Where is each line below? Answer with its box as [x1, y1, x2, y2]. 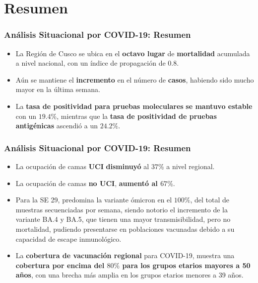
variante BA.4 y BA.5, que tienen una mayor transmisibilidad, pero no [15, 214, 231, 224]
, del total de [190, 194, 230, 205]
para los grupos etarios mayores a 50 [122, 260, 251, 270]
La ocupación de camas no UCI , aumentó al [15, 178, 158, 188]
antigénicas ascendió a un [15, 120, 98, 131]
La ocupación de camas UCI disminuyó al [15, 161, 149, 171]
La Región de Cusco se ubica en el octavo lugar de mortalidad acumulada [15, 48, 250, 58]
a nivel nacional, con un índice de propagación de [15, 58, 166, 68]
